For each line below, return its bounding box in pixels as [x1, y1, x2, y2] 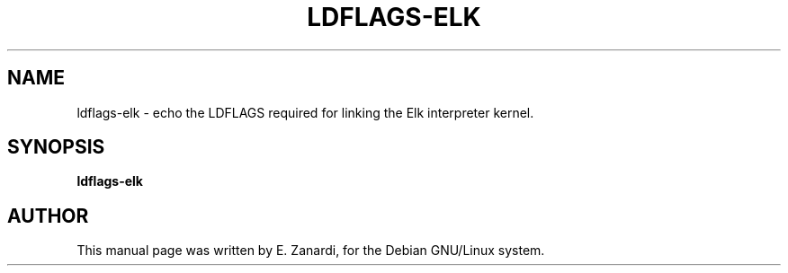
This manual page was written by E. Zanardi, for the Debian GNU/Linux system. [76, 242, 545, 259]
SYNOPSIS [7, 136, 105, 159]
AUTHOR [7, 204, 89, 227]
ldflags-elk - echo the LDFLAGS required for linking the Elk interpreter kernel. [76, 104, 534, 120]
